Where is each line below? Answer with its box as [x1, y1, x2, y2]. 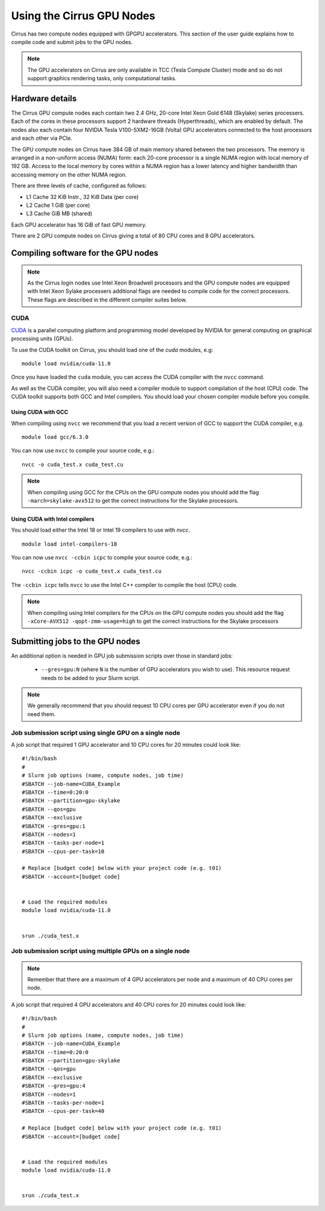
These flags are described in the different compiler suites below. [27, 296, 187, 303]
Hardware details [11, 93, 77, 104]
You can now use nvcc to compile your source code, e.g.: [11, 447, 155, 455]
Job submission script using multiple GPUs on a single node [11, 947, 190, 955]
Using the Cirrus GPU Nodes [11, 9, 156, 22]
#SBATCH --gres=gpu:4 [22, 1083, 85, 1089]
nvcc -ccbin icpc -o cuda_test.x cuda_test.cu [22, 568, 162, 575]
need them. [27, 710, 56, 717]
